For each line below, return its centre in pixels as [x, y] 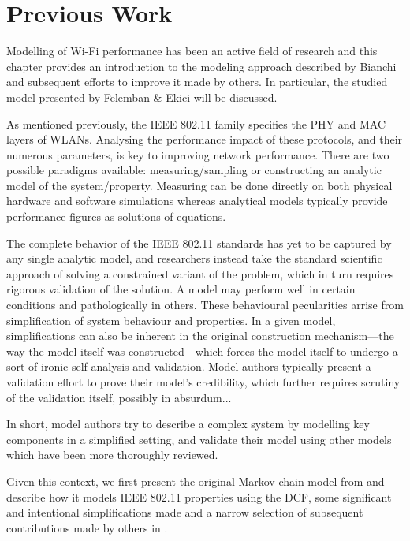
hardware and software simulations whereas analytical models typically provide [197, 201]
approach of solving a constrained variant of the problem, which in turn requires [200, 273]
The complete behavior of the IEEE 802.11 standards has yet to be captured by [199, 243]
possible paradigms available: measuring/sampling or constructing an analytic [194, 170]
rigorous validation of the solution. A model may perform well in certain [181, 289]
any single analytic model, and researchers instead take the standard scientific [194, 258]
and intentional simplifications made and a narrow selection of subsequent [185, 512]
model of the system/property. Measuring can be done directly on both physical [199, 185]
